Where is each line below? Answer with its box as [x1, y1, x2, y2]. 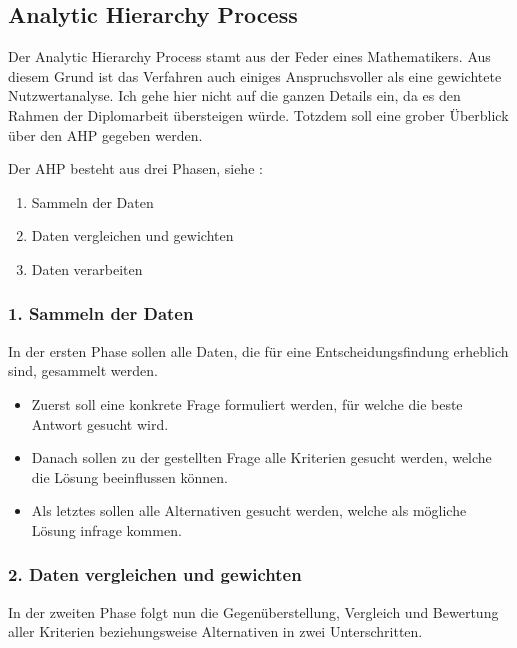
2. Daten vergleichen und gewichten [8, 562, 302, 587]
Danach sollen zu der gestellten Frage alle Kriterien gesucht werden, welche [31, 447, 492, 468]
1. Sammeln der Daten [8, 301, 194, 326]
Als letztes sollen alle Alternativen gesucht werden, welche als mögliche [31, 500, 467, 521]
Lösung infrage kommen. [31, 519, 182, 540]
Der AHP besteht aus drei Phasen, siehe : [8, 158, 263, 179]
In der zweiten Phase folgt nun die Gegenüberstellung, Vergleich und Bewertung [8, 601, 499, 622]
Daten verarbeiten [31, 258, 143, 279]
